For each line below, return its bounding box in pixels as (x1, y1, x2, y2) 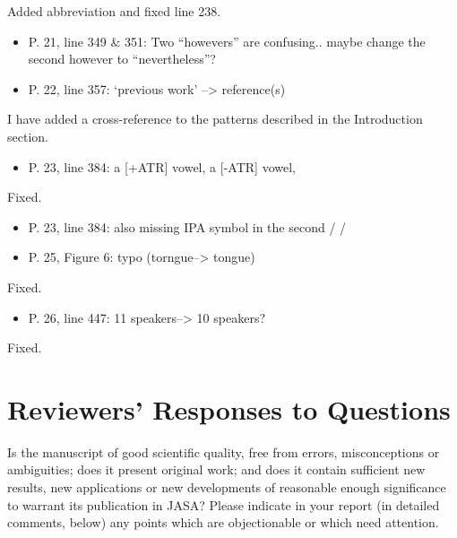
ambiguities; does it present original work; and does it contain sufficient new (7, 460, 426, 479)
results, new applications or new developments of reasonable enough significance (7, 478, 446, 497)
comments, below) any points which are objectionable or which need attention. (7, 513, 439, 532)
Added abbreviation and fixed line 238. (7, 2, 221, 20)
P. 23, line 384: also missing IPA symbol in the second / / (28, 217, 347, 236)
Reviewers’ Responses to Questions (7, 390, 451, 427)
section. (7, 126, 48, 145)
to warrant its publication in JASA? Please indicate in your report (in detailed (7, 495, 440, 514)
